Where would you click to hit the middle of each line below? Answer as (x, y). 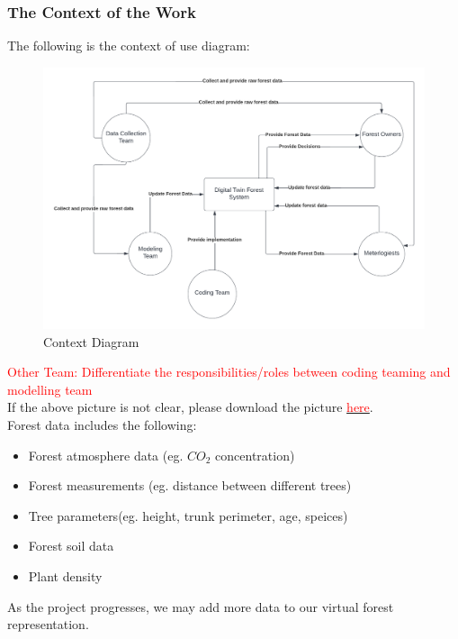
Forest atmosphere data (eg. (106, 455)
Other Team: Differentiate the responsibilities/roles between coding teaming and (229, 372)
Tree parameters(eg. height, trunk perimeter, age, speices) (188, 515)
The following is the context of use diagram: (129, 46)
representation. (48, 624)
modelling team (50, 389)
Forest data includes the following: (102, 425)
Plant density (65, 576)
